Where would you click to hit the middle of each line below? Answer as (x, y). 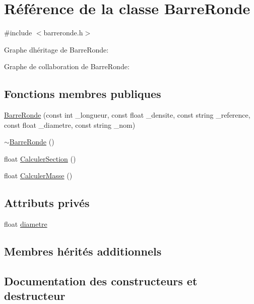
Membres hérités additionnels (83, 251)
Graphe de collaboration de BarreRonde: (67, 66)
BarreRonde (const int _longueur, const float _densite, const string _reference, (127, 115)
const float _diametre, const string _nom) (70, 124)
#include (18, 33)
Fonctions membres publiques (83, 94)
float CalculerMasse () (38, 175)
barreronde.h (63, 33)
